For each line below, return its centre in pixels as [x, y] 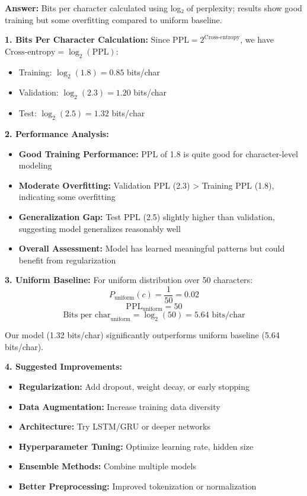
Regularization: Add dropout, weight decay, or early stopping [134, 386]
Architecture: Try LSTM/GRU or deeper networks [114, 426]
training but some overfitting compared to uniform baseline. [113, 19]
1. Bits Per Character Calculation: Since [87, 39]
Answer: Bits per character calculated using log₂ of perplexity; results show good [153, 8]
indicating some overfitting [67, 197]
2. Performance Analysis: [57, 133]
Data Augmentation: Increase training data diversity [119, 406]
